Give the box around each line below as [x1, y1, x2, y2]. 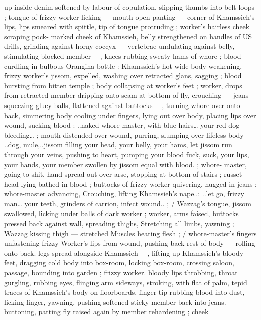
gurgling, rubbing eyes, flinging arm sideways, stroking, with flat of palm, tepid [4, 277, 247, 287]
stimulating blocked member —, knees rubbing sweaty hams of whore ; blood [4, 50, 241, 61]
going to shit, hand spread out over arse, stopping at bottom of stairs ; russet [4, 169, 242, 179]
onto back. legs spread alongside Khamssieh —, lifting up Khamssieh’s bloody [4, 247, 244, 258]
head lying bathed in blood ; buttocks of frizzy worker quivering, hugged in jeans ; [4, 178, 257, 189]
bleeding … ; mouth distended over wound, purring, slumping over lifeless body [4, 129, 244, 140]
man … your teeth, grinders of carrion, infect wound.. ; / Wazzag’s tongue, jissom [4, 198, 251, 208]
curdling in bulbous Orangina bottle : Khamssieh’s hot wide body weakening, [4, 60, 242, 71]
